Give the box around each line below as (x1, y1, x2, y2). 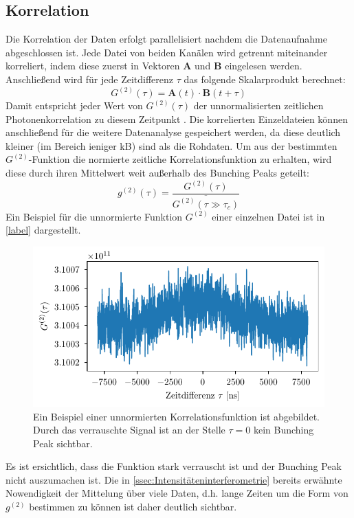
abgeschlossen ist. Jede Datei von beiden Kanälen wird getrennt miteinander (5, 45, 328, 59)
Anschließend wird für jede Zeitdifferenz (5, 71, 174, 86)
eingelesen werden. (225, 58, 302, 73)
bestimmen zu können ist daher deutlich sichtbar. (29, 499, 237, 514)
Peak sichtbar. (33, 436, 93, 450)
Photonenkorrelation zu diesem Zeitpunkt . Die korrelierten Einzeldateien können (5, 111, 348, 126)
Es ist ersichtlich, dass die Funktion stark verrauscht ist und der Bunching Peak (5, 459, 342, 473)
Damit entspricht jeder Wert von (5, 98, 143, 113)
